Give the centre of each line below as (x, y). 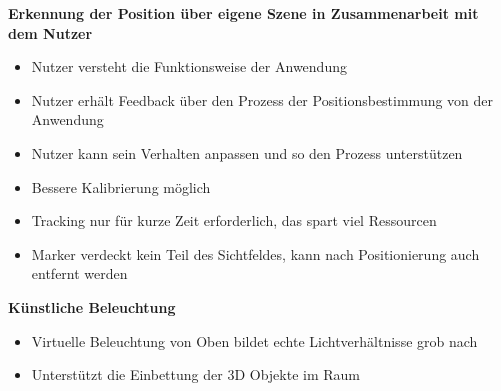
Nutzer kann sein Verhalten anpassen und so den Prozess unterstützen (247, 152)
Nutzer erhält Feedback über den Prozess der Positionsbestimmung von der (262, 99)
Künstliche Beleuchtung (92, 306)
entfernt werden (79, 273)
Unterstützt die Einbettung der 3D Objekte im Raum (195, 374)
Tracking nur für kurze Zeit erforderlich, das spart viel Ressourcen (234, 220)
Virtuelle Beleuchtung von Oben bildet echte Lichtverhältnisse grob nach (254, 340)
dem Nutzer (50, 32)
